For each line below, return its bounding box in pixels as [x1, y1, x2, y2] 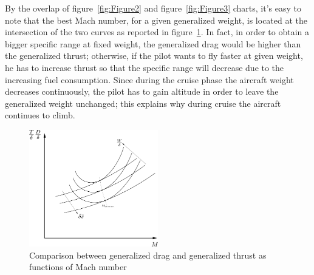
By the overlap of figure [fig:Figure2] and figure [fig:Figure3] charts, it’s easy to [5, 2, 302, 14]
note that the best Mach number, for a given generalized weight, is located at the [5, 13, 308, 26]
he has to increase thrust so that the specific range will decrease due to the [5, 61, 284, 73]
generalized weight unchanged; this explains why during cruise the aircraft [5, 97, 281, 109]
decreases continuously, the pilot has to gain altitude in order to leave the [5, 85, 279, 98]
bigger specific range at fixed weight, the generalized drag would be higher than [5, 37, 301, 50]
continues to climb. [5, 109, 75, 121]
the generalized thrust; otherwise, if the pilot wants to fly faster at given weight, [5, 49, 303, 62]
